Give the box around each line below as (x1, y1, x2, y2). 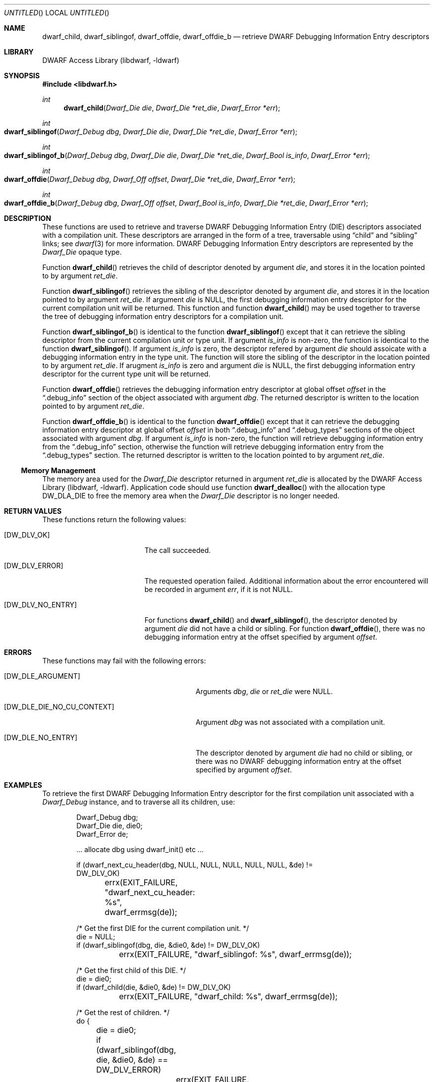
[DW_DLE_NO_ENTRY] (4, 733, 77, 742)
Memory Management (21, 466, 96, 475)
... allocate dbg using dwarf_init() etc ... (76, 845, 204, 854)
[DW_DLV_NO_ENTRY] (4, 600, 77, 609)
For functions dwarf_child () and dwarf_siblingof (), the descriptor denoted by (144, 616, 397, 624)
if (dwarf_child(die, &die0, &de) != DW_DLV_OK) (76, 983, 231, 991)
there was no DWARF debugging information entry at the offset (196, 757, 402, 765)
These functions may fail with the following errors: (42, 656, 206, 665)
